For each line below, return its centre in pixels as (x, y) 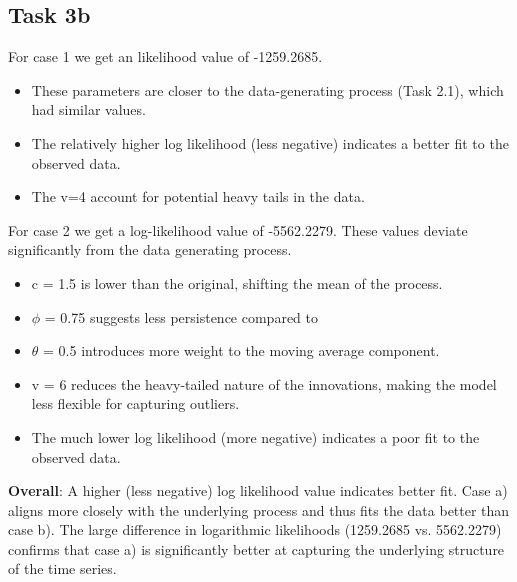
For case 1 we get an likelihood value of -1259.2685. (165, 56)
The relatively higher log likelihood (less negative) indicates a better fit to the (270, 142)
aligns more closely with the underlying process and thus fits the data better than (259, 509)
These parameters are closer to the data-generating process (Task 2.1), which (267, 89)
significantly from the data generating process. (150, 249)
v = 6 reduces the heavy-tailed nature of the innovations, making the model (264, 383)
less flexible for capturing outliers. (135, 403)
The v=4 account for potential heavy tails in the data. (198, 196)
